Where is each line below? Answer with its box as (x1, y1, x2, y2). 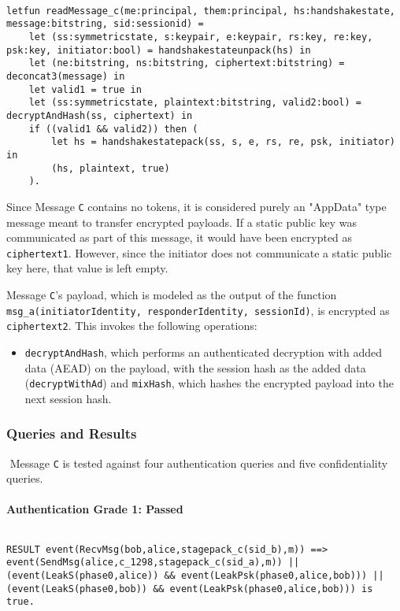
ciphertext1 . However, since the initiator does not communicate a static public (6, 244, 392, 261)
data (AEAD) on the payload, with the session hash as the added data (24, 359, 366, 376)
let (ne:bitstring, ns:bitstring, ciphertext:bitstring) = (28, 57, 345, 69)
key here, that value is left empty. (6, 260, 169, 276)
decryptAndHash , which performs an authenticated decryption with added (24, 343, 382, 360)
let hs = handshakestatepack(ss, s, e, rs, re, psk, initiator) (51, 136, 395, 148)
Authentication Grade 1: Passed (6, 501, 183, 517)
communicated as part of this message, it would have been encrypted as (6, 229, 353, 246)
